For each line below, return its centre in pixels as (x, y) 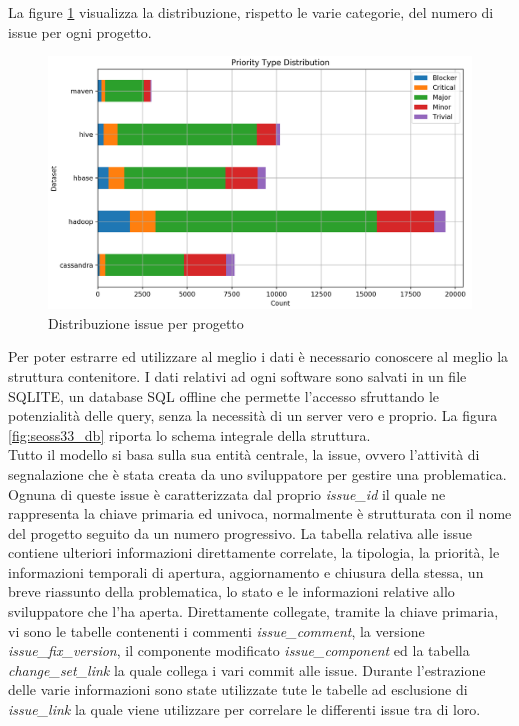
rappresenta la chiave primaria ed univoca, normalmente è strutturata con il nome (260, 513)
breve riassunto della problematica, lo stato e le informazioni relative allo (231, 591)
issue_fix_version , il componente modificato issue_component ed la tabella (239, 650)
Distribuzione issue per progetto (146, 322)
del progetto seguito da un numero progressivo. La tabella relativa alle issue (240, 532)
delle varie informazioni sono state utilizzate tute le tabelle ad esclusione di (238, 689)
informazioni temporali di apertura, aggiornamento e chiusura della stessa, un (246, 571)
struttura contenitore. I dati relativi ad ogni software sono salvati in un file (237, 375)
